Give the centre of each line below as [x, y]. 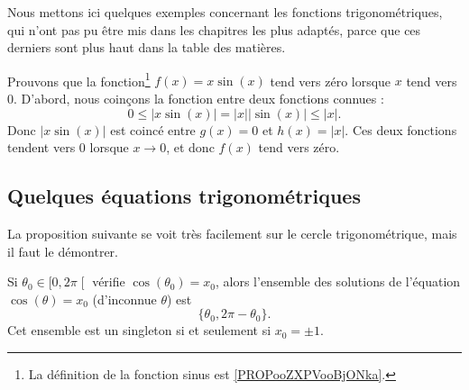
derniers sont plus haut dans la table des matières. [147, 47]
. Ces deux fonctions [401, 129]
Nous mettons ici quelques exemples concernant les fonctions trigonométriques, [225, 12]
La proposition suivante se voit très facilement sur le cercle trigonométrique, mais [232, 234]
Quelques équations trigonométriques [184, 196]
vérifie [109, 281]
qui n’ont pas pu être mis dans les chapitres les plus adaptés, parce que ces [214, 29]
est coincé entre [153, 129]
